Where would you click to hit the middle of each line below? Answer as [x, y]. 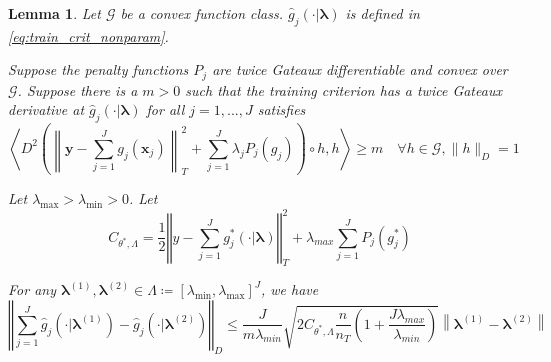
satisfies [281, 109]
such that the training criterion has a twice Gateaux [343, 89]
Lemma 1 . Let [54, 13]
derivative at [46, 109]
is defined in [382, 13]
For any [32, 289]
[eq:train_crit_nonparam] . [88, 35]
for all [165, 109]
